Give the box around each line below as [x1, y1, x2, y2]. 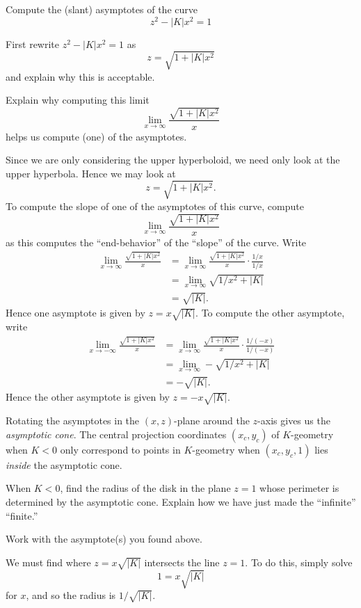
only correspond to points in [60, 442, 181, 456]
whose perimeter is [259, 481, 339, 495]
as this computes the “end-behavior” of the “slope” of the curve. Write [6, 235, 307, 250]
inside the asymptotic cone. [6, 457, 122, 472]
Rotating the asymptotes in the [6, 413, 140, 428]
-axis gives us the [257, 413, 330, 428]
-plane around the [173, 413, 250, 428]
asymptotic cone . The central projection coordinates [6, 426, 227, 441]
